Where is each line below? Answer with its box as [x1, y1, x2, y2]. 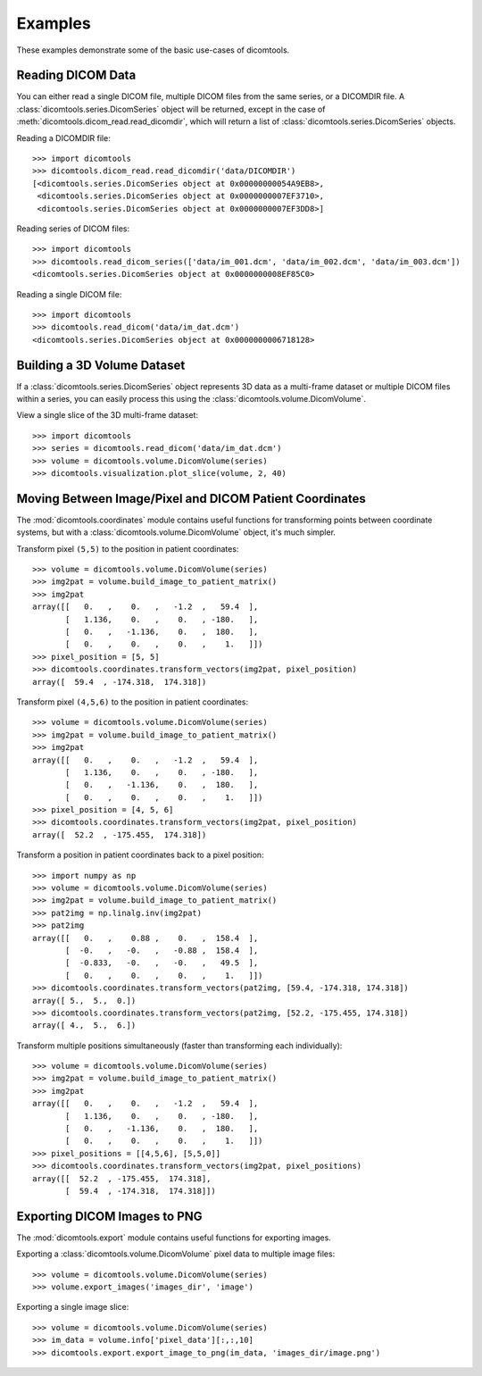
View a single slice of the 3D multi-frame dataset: [16, 410, 199, 421]
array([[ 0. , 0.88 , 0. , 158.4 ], [32, 933, 259, 943]
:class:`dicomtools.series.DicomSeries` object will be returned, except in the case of [16, 104, 326, 114]
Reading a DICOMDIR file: [16, 132, 111, 143]
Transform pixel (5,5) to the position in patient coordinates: [16, 543, 239, 554]
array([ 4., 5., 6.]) [32, 1021, 137, 1030]
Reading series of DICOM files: [16, 223, 130, 234]
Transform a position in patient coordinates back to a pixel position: [16, 849, 264, 861]
